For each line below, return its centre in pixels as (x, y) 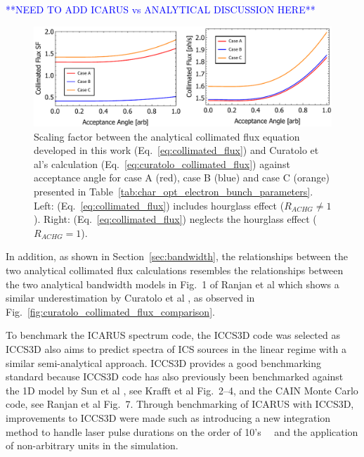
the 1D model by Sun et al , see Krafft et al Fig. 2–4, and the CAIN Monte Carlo (182, 390)
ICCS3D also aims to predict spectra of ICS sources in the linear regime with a (176, 348)
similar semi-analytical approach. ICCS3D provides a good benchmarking (164, 362)
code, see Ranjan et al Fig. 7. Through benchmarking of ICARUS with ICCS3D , (180, 404)
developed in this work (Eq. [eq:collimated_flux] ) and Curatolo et (176, 150)
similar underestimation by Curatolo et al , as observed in (130, 298)
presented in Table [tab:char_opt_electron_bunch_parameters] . (174, 191)
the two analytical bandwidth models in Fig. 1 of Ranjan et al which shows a (173, 284)
